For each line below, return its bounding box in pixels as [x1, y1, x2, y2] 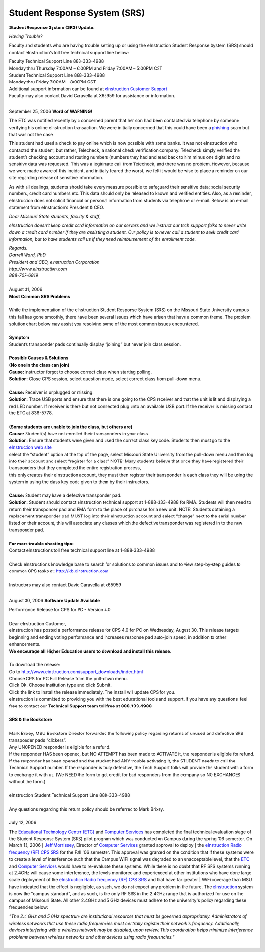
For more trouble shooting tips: [9, 541, 74, 546]
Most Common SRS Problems [9, 293, 71, 299]
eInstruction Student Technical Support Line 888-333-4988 [9, 792, 130, 798]
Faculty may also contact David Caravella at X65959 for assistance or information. [9, 93, 176, 99]
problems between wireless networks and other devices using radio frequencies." [9, 934, 175, 940]
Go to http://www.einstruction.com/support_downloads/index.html [9, 668, 143, 675]
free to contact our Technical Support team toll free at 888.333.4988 [9, 703, 152, 709]
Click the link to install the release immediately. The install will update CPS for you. [9, 689, 176, 695]
